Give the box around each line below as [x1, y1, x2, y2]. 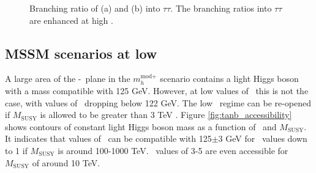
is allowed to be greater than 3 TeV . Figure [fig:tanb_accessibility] [40, 108, 292, 121]
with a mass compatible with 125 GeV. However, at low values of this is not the [5, 84, 309, 97]
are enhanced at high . [29, 13, 113, 26]
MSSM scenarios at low [5, 43, 157, 62]
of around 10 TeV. [32, 156, 100, 169]
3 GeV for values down [218, 132, 307, 145]
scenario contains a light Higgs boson [160, 72, 299, 85]
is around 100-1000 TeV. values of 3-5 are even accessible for [58, 144, 288, 156]
